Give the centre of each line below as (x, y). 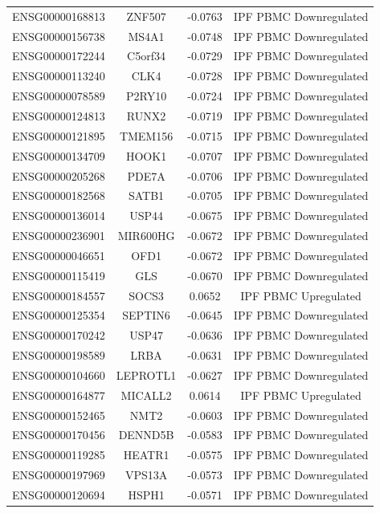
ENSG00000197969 (59, 475)
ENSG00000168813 (59, 16)
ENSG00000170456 (59, 435)
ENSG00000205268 (59, 175)
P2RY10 (146, 96)
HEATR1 (146, 455)
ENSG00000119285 (59, 455)
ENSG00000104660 (59, 375)
